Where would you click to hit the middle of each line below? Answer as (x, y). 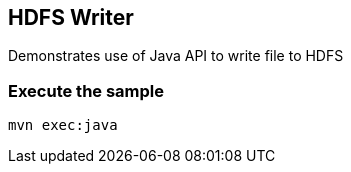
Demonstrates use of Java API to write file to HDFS (176, 56)
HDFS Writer (71, 17)
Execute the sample (86, 90)
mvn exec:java (63, 125)
